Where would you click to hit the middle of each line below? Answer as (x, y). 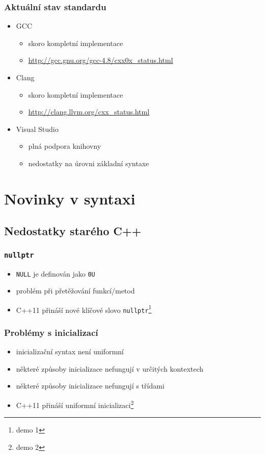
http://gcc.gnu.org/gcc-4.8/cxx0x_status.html (101, 60)
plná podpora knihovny (65, 146)
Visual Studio (37, 129)
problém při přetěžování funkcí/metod (75, 291)
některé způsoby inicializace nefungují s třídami (90, 386)
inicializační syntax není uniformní (70, 351)
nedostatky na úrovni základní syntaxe (89, 163)
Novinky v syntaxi (70, 198)
